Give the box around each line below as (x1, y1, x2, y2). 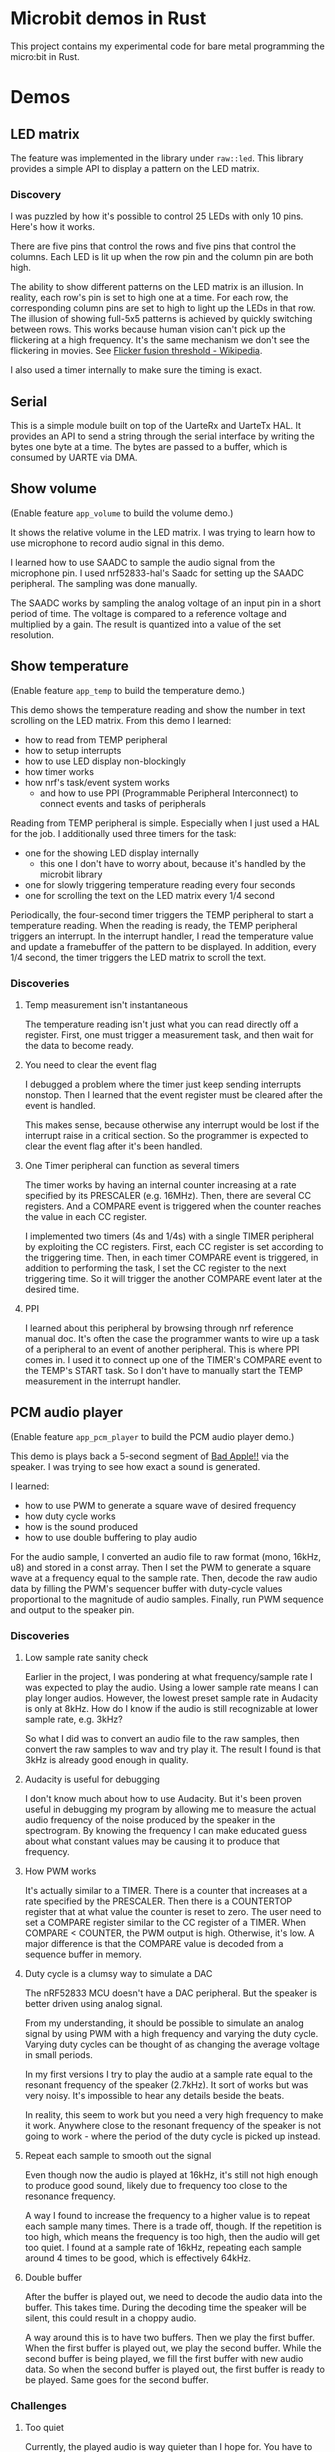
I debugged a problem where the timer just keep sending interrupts (24, 1078, 302, 1090)
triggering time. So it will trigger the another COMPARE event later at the (24, 1272, 323, 1284)
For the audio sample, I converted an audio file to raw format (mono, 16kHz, (10, 1550, 322, 1562)
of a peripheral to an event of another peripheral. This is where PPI (24, 1343, 300, 1355)
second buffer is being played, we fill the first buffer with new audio (24, 2353, 304, 2365)
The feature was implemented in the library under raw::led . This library (10, 152, 304, 164)
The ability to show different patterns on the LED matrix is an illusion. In (10, 281, 304, 293)
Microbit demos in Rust (10, 7, 207, 30)
